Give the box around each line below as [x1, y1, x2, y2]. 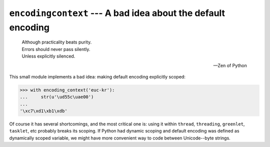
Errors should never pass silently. [21, 46, 90, 52]
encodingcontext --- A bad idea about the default [9, 7, 225, 18]
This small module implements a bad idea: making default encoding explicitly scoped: [9, 73, 186, 79]
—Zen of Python [213, 62, 247, 68]
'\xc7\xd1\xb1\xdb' [19, 108, 67, 114]
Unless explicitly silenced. [21, 53, 75, 59]
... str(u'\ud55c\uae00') [19, 94, 94, 100]
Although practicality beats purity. [21, 39, 92, 45]
